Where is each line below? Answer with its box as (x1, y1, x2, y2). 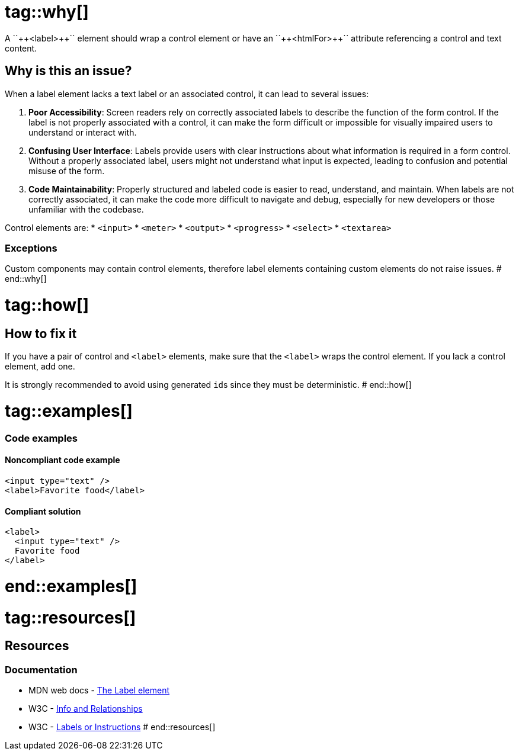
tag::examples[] (5, 401, 133, 422)
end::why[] (5, 274, 47, 284)
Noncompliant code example (5, 455, 120, 465)
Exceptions (5, 242, 57, 254)
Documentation (5, 663, 78, 676)
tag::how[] (5, 295, 89, 316)
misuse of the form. (28, 165, 105, 176)
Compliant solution (5, 506, 81, 516)
